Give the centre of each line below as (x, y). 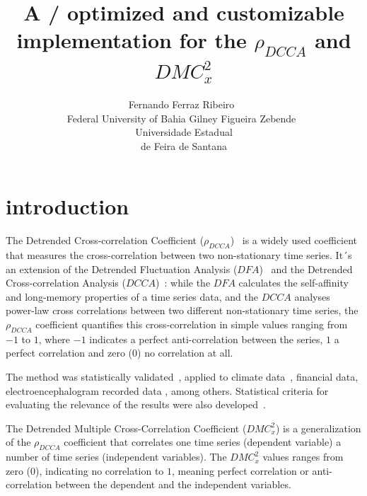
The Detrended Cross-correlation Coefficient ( (105, 240)
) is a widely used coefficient (294, 240)
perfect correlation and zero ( (69, 353)
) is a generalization (318, 428)
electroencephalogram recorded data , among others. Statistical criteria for (167, 390)
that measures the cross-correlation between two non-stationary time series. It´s (179, 255)
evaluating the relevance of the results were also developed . (136, 404)
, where (54, 339)
